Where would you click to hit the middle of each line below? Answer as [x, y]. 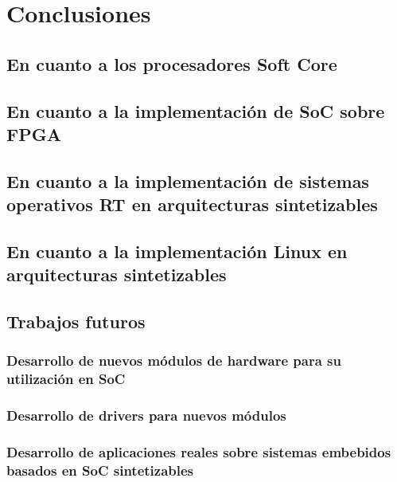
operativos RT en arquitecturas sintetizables [192, 204]
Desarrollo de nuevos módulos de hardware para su [174, 361]
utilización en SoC [66, 379]
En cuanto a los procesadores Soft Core [172, 63]
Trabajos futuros [76, 321]
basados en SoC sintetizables [100, 470]
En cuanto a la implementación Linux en [177, 251]
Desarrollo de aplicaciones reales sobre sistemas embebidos [199, 451]
